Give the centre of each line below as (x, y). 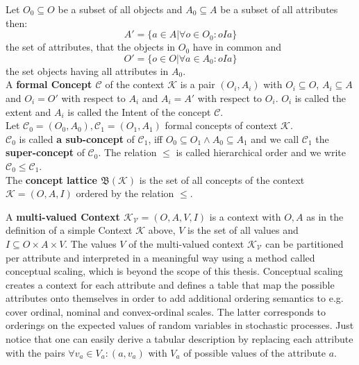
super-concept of (45, 152)
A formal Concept (49, 84)
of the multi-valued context (186, 243)
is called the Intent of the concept (139, 111)
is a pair (198, 84)
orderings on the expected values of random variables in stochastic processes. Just (180, 325)
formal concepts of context (221, 125)
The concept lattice (51, 179)
